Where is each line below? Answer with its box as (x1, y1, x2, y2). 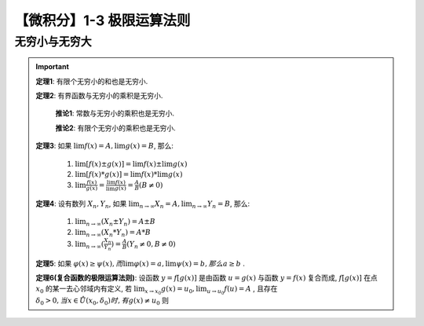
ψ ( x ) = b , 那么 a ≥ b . (176, 258, 245, 268)
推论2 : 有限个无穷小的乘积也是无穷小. (55, 123, 176, 133)
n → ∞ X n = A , (139, 199, 181, 210)
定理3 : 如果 (35, 141, 72, 151)
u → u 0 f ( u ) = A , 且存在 (207, 284, 278, 296)
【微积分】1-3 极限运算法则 (14, 12, 191, 29)
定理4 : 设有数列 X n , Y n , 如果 (35, 199, 127, 210)
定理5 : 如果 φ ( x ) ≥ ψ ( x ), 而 (35, 258, 123, 268)
